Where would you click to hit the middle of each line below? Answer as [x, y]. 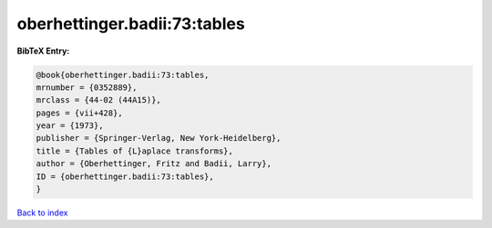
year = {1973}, [70, 126]
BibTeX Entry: [43, 51]
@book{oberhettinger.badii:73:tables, [123, 74]
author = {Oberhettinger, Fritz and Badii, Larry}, [154, 164]
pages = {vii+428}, [79, 113]
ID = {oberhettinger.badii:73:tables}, [125, 176]
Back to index [42, 213]
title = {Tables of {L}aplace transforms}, [135, 151]
